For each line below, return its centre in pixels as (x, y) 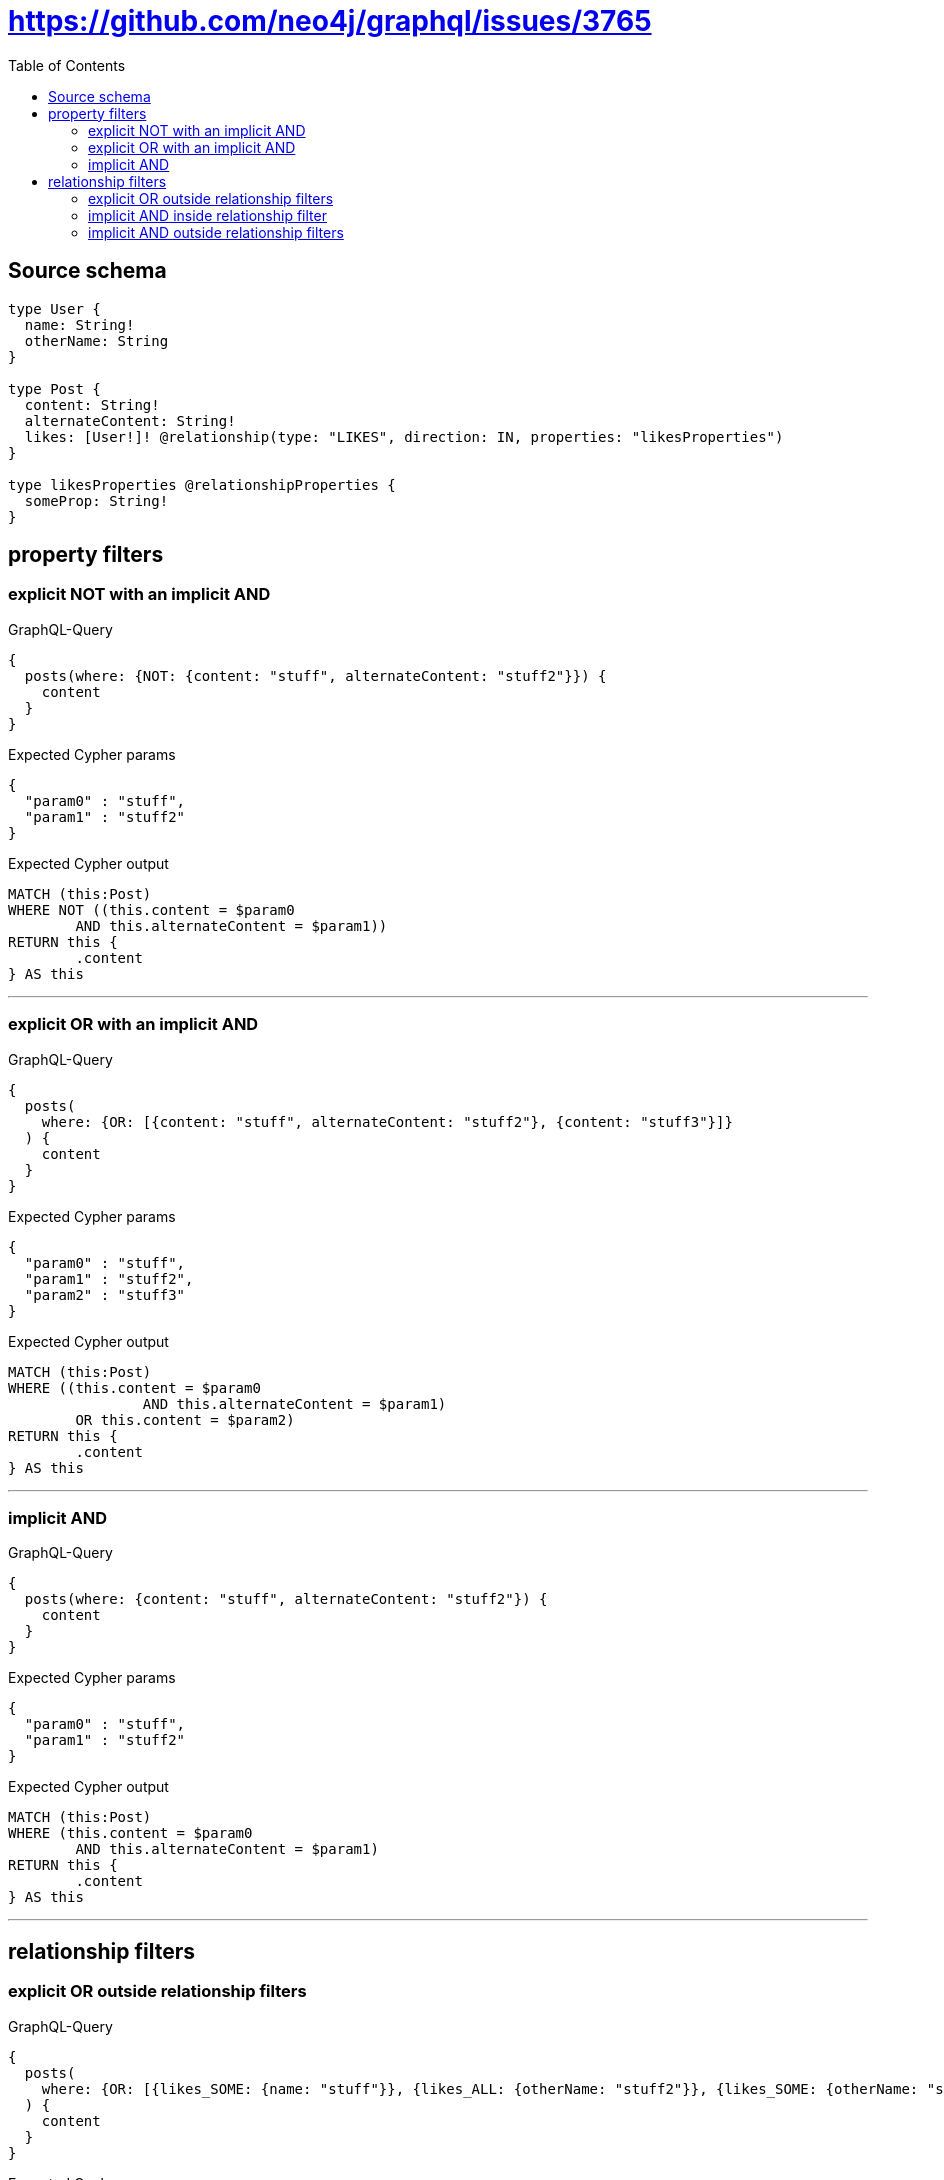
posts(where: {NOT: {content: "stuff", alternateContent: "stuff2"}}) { (315, 675)
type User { (54, 308)
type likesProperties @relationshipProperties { (202, 484)
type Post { (54, 388)
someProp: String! (96, 500)
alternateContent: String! (130, 420)
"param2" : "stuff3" (105, 1294)
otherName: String (96, 340)
